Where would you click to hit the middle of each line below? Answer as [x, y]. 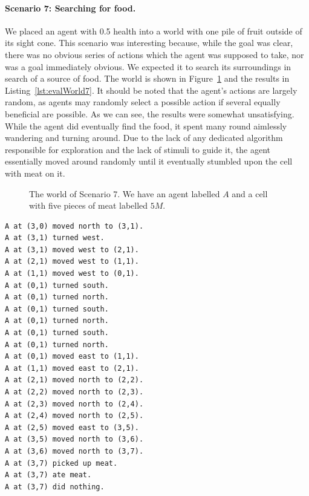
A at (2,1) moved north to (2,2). [74, 380]
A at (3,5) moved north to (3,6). [74, 439]
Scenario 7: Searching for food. [70, 8]
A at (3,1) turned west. [55, 238]
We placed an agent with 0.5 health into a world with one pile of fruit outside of [154, 31]
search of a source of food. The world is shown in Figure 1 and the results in [147, 78]
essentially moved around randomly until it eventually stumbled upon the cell [149, 161]
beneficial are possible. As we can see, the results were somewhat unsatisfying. [150, 113]
